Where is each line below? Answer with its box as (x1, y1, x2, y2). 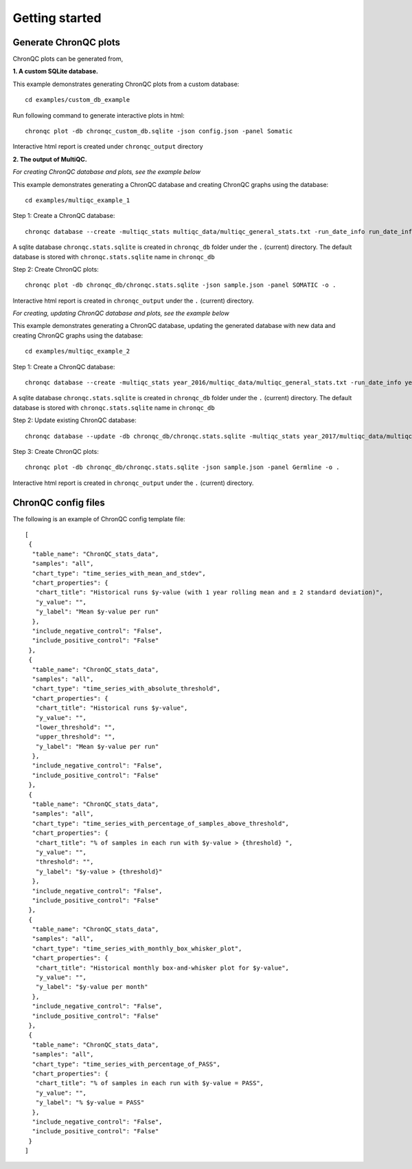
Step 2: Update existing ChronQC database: (12, 416, 137, 424)
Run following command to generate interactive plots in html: (12, 111, 185, 120)
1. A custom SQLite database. (12, 67, 99, 76)
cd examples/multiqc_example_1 (25, 196, 130, 204)
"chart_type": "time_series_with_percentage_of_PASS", (32, 1060, 221, 1068)
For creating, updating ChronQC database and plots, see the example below (12, 309, 229, 318)
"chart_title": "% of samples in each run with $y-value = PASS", (35, 1080, 264, 1087)
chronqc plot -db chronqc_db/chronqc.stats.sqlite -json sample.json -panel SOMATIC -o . (25, 281, 336, 289)
